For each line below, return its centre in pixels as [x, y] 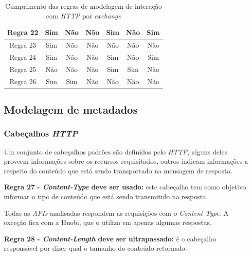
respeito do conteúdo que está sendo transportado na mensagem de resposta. [118, 170]
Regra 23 [23, 45]
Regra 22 [23, 32]
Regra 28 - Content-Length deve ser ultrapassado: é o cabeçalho [110, 238]
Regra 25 [23, 69]
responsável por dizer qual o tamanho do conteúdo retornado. [96, 248]
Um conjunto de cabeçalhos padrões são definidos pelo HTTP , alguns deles [116, 151]
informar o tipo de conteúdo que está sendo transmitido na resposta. [106, 196]
